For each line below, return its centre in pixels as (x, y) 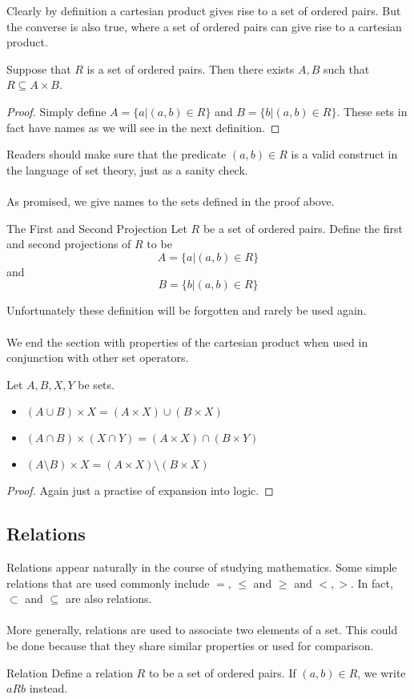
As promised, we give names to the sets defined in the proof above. (171, 201)
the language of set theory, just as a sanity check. (127, 169)
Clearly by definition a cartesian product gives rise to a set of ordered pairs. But (204, 10)
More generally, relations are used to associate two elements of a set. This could (202, 630)
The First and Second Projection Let (97, 228)
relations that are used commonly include (108, 582)
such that (347, 68)
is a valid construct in (344, 154)
